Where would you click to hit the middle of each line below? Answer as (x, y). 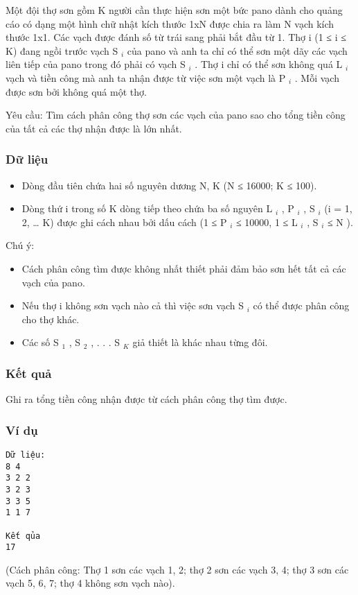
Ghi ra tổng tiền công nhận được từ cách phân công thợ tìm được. (146, 399)
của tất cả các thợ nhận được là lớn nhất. (94, 128)
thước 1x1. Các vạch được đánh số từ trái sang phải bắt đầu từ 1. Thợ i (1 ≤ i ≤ (176, 37)
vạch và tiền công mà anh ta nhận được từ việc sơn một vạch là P (146, 77)
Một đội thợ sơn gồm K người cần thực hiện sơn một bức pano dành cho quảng (174, 10)
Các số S (40, 342)
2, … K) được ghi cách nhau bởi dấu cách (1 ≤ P (124, 222)
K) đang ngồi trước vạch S (62, 50)
